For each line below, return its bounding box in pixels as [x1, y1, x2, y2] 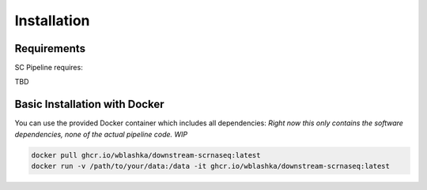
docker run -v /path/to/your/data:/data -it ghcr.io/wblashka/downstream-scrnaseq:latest [31, 162, 391, 171]
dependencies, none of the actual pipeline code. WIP [14, 129, 188, 139]
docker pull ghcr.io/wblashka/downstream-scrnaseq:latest [31, 151, 261, 159]
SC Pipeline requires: [14, 63, 83, 73]
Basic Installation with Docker [14, 98, 164, 111]
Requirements [14, 42, 86, 55]
